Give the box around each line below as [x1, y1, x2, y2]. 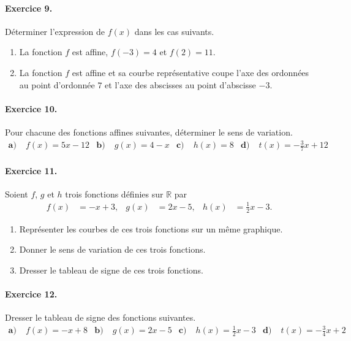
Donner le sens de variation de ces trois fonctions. [19, 243, 206, 256]
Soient [5, 187, 28, 200]
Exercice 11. [5, 164, 58, 177]
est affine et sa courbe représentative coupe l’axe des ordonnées [72, 66, 309, 79]
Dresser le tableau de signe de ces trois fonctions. [19, 263, 203, 276]
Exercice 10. [5, 102, 58, 115]
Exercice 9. [5, 1, 53, 14]
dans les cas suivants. [134, 25, 214, 37]
